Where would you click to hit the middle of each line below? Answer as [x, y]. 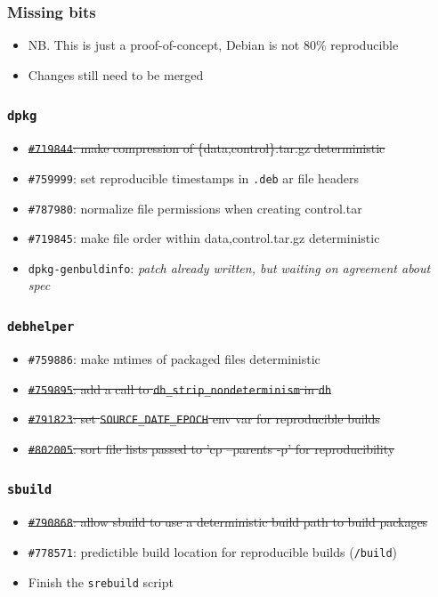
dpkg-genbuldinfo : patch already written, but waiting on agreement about [229, 267]
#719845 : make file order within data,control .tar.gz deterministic [204, 238]
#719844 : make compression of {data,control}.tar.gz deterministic [207, 148]
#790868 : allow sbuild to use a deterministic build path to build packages [228, 522]
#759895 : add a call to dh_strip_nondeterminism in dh [180, 388]
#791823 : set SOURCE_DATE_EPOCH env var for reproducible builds [204, 419]
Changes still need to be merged [116, 74]
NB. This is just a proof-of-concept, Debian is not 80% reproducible [213, 45]
